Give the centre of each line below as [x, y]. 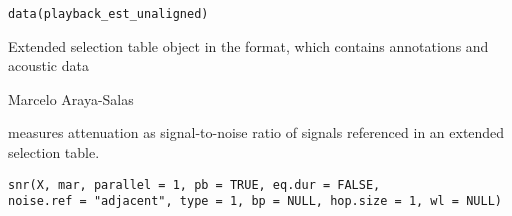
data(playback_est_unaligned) [108, 14]
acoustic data [48, 65]
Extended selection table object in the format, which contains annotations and [248, 45]
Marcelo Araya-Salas [71, 98]
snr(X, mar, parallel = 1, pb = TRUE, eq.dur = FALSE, [194, 184]
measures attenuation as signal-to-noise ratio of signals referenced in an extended [256, 132]
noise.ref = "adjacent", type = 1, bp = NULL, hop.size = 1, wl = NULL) [255, 201]
